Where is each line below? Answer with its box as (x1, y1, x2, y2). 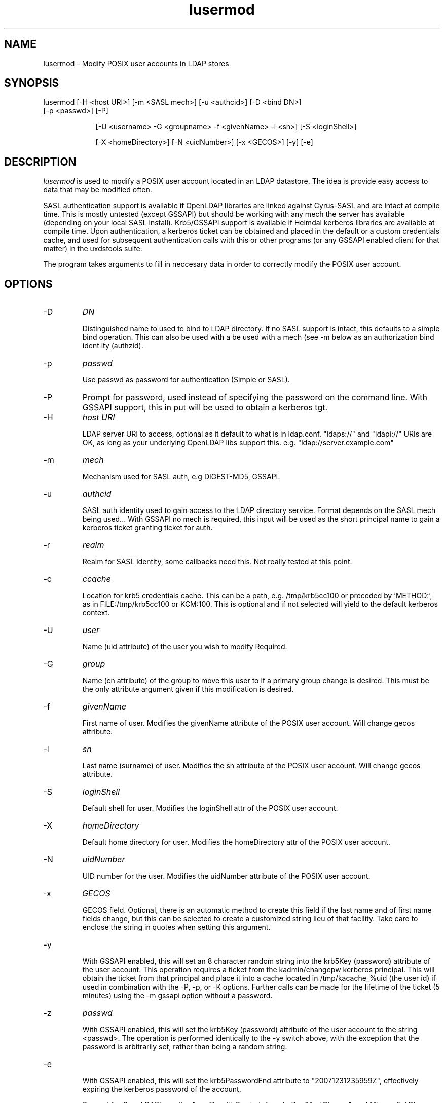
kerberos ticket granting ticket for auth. (82, 523, 213, 532)
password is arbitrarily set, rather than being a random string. (82, 1042, 287, 1051)
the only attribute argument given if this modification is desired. (82, 685, 294, 694)
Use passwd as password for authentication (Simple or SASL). (82, 375, 290, 384)
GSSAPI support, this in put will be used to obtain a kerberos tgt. (82, 402, 328, 413)
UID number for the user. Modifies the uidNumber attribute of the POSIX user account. (82, 872, 371, 881)
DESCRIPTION (4, 155, 77, 168)
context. (82, 608, 110, 617)
